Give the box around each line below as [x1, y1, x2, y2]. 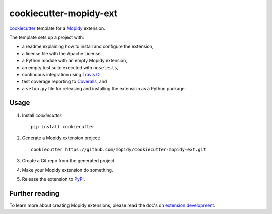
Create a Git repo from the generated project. [22, 158, 116, 164]
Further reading [9, 189, 60, 198]
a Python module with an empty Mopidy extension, [22, 58, 128, 64]
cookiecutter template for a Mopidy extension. [9, 25, 105, 31]
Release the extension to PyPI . [22, 176, 85, 182]
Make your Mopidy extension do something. [22, 167, 113, 173]
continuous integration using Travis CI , [22, 71, 102, 77]
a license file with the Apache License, [22, 50, 102, 56]
